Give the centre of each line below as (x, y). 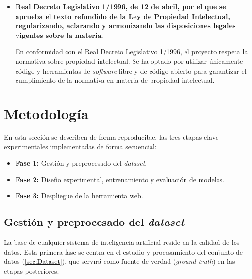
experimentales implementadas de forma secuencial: (80, 146)
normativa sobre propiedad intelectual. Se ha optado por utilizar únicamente (129, 61)
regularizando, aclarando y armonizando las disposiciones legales (126, 26)
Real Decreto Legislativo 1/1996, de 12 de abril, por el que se (121, 6)
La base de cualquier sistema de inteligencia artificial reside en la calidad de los (122, 242)
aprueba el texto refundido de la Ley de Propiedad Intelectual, (123, 16)
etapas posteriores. (32, 270)
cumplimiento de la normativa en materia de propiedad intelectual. (115, 80)
